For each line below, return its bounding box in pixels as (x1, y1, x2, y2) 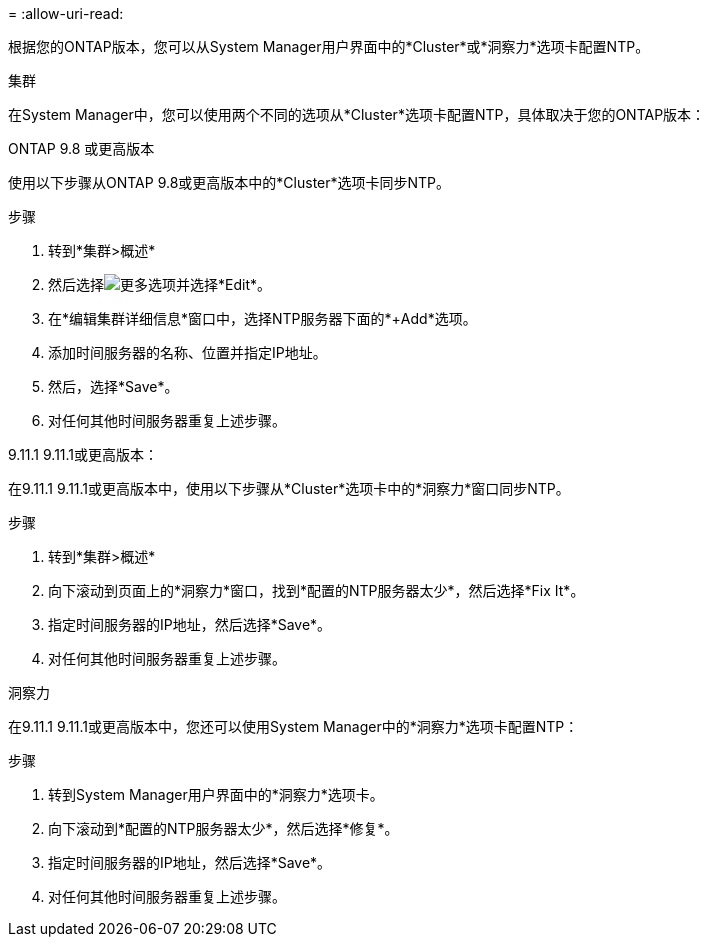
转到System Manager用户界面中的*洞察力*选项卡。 (48, 786, 384, 803)
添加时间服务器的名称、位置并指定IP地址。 (48, 344, 327, 361)
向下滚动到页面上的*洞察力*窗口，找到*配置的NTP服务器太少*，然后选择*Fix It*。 (48, 582, 585, 599)
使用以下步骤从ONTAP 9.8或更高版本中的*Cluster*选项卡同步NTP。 (8, 174, 451, 191)
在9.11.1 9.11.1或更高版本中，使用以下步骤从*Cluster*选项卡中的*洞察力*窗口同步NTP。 (8, 480, 570, 497)
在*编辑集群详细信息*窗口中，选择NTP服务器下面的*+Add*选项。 (48, 310, 477, 327)
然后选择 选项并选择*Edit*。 (48, 276, 271, 293)
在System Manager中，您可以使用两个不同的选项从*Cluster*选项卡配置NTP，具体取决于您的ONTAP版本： (8, 106, 706, 123)
